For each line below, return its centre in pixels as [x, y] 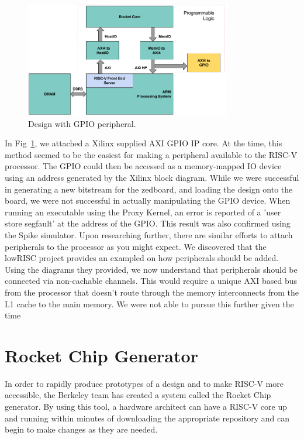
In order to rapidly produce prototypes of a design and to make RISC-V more [144, 383]
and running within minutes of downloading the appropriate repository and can [147, 418]
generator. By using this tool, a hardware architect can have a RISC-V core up [146, 407]
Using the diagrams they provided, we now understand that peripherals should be [151, 269]
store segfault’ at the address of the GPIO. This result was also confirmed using [148, 223]
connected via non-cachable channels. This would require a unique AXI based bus [151, 281]
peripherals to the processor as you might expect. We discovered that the [136, 246]
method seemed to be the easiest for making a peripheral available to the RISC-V [151, 154]
